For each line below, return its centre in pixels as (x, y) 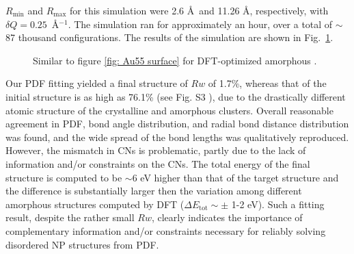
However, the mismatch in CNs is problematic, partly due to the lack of (156, 150)
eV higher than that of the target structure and (240, 177)
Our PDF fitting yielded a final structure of (97, 83)
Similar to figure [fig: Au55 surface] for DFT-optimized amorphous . (175, 60)
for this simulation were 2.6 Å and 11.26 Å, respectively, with (199, 10)
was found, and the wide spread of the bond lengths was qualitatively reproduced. (177, 137)
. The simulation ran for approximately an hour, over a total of (200, 24)
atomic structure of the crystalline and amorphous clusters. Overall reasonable (169, 110)
